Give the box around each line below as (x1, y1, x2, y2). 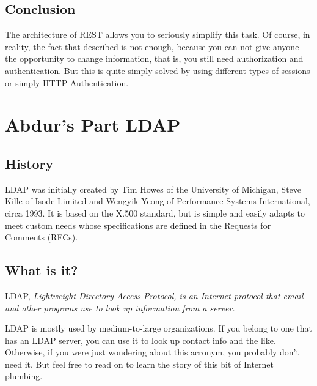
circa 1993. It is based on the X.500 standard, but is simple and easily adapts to (5, 206, 305, 219)
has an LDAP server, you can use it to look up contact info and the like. (5, 333, 276, 346)
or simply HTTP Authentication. (5, 76, 129, 89)
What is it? (5, 261, 78, 280)
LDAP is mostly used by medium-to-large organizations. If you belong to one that (5, 322, 313, 335)
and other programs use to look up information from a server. (5, 301, 235, 314)
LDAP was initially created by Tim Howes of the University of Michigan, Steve (5, 182, 302, 195)
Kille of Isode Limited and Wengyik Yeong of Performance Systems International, (5, 195, 310, 207)
